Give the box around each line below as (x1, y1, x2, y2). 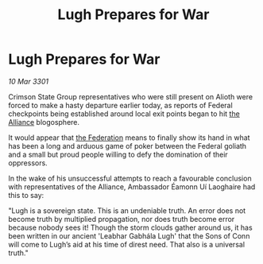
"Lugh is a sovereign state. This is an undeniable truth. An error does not (8, 205, 246, 215)
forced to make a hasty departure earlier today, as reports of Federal (8, 100, 233, 110)
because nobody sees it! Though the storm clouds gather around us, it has (8, 223, 253, 232)
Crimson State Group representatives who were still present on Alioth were (8, 91, 253, 101)
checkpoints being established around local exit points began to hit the (8, 109, 240, 118)
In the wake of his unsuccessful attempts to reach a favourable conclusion (8, 173, 252, 183)
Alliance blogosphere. (8, 117, 80, 126)
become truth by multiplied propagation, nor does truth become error (8, 214, 235, 223)
